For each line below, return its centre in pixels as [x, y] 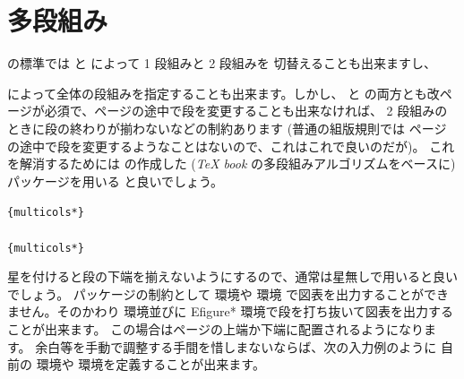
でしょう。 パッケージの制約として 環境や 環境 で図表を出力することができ [228, 293]
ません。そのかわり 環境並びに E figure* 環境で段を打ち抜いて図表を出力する [230, 311]
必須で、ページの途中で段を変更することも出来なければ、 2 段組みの [246, 111]
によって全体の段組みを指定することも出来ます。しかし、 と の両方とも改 [223, 93]
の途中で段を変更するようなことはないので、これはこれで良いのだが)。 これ [231, 146]
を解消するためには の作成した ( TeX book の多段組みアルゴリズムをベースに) [232, 164]
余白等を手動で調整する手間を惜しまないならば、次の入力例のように [236, 346]
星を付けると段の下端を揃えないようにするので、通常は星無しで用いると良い [232, 276]
